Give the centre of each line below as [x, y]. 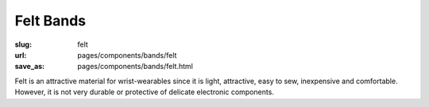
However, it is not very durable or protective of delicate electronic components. [144, 92]
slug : [23, 44]
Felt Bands [50, 21]
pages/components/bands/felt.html [135, 67]
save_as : [30, 67]
